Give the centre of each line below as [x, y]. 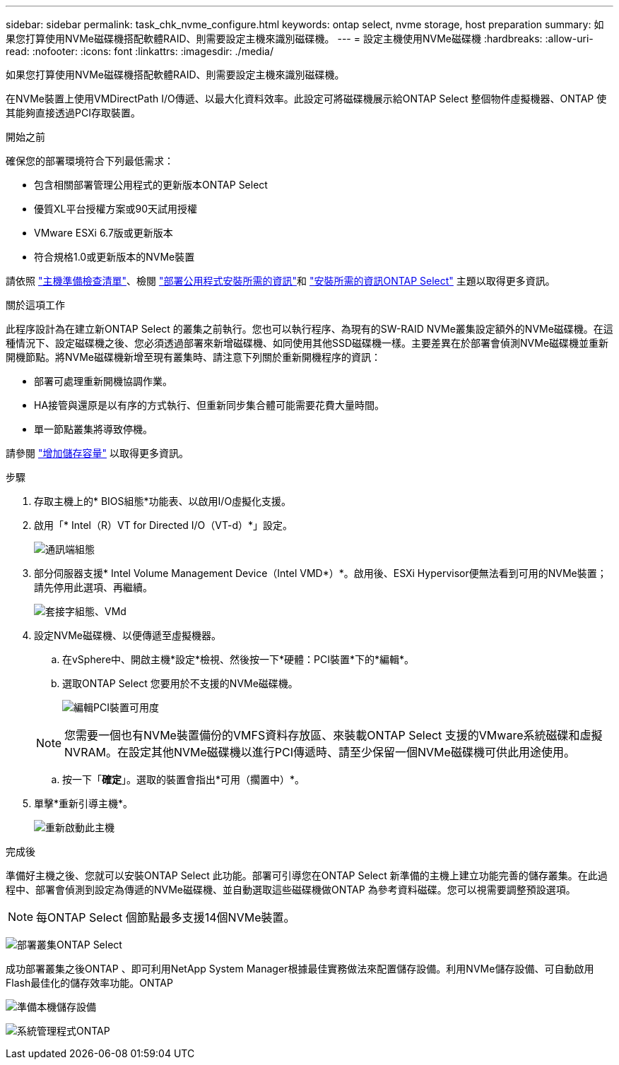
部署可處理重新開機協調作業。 [103, 381]
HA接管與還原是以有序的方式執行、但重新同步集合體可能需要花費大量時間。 [210, 405]
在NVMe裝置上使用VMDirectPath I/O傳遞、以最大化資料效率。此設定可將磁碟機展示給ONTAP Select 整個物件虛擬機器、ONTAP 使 [306, 99]
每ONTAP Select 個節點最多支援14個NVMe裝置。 [166, 917]
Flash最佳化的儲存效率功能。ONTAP [89, 983]
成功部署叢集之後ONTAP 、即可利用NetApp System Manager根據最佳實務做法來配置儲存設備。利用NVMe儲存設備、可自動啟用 [300, 969]
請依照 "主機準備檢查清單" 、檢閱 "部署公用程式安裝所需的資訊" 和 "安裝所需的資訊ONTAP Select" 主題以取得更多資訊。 [281, 281]
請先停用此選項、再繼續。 [93, 587]
